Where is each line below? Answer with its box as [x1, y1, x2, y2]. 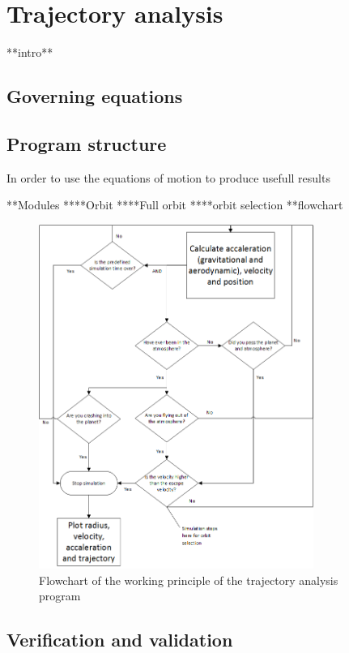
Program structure [6, 131, 167, 156]
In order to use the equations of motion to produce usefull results [6, 169, 330, 186]
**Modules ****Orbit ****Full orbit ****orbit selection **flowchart [6, 196, 343, 213]
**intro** [6, 44, 53, 61]
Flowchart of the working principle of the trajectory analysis [39, 571, 338, 588]
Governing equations [6, 84, 183, 109]
